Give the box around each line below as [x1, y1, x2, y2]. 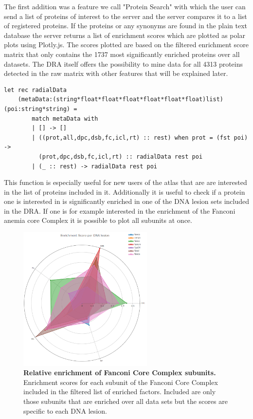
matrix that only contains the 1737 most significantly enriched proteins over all [4, 49, 240, 59]
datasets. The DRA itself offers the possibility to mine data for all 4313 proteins [4, 58, 243, 69]
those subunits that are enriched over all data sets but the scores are [23, 396, 228, 406]
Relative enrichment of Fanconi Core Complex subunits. [23, 367, 216, 378]
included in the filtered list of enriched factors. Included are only [23, 386, 216, 397]
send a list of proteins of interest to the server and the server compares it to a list [4, 11, 247, 21]
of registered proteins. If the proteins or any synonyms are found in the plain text [4, 20, 247, 31]
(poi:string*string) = [4, 105, 77, 112]
